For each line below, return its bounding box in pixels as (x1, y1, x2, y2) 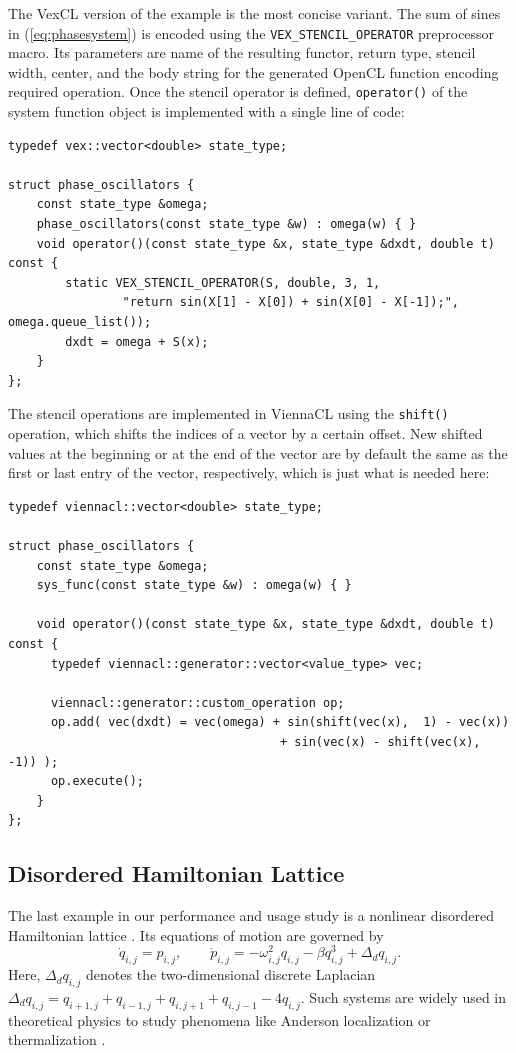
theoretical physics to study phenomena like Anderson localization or (8, 1009, 431, 1030)
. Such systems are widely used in (300, 987, 507, 1007)
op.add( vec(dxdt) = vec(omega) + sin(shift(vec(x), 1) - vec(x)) (50, 715, 510, 730)
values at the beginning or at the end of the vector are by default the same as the (8, 442, 508, 463)
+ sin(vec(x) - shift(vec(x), (280, 734, 481, 749)
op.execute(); (50, 774, 145, 789)
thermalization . (8, 1029, 106, 1050)
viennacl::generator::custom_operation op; (50, 695, 345, 710)
